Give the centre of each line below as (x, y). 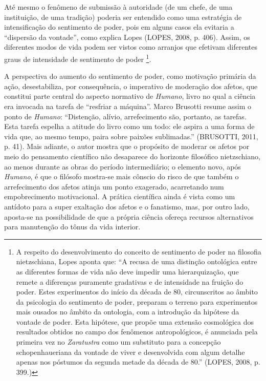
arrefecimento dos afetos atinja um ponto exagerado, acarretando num (114, 186)
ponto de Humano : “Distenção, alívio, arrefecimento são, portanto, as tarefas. (125, 116)
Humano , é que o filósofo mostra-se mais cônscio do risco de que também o (121, 176)
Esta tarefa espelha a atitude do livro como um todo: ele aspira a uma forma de (129, 126)
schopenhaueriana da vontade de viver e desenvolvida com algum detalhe (130, 352)
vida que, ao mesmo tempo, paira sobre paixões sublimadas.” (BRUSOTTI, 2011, (131, 136)
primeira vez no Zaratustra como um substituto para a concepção (118, 342)
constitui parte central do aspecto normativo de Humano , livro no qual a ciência (130, 96)
